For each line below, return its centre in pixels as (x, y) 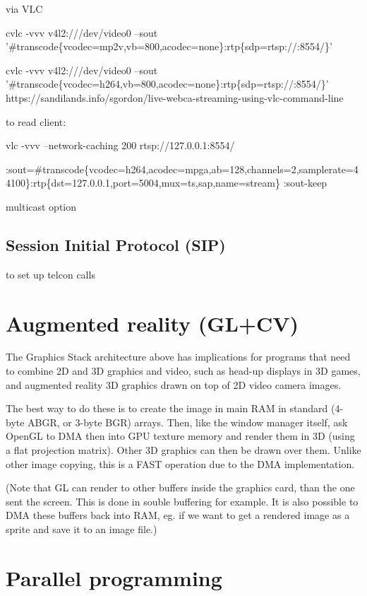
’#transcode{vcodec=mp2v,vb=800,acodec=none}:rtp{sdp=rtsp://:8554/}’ (169, 46)
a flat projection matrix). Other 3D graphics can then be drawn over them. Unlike (183, 450)
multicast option (41, 206)
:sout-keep (305, 183)
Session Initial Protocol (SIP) (116, 244)
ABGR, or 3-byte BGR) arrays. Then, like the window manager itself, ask (188, 422)
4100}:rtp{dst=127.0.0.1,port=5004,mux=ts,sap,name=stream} (143, 183)
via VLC (24, 8)
